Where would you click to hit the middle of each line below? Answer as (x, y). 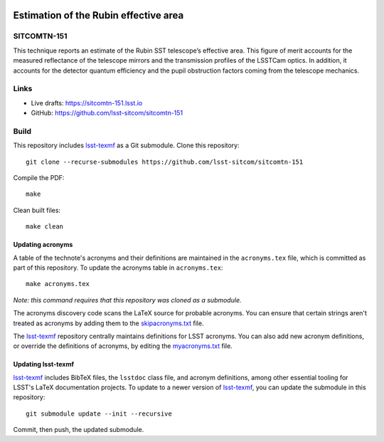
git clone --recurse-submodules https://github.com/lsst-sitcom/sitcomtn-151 (165, 162)
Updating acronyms (43, 245)
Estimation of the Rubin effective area (98, 15)
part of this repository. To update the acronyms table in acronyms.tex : (118, 268)
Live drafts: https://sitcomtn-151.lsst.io (87, 102)
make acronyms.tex (58, 284)
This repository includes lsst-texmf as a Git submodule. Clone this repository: (126, 145)
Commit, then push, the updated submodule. (79, 430)
